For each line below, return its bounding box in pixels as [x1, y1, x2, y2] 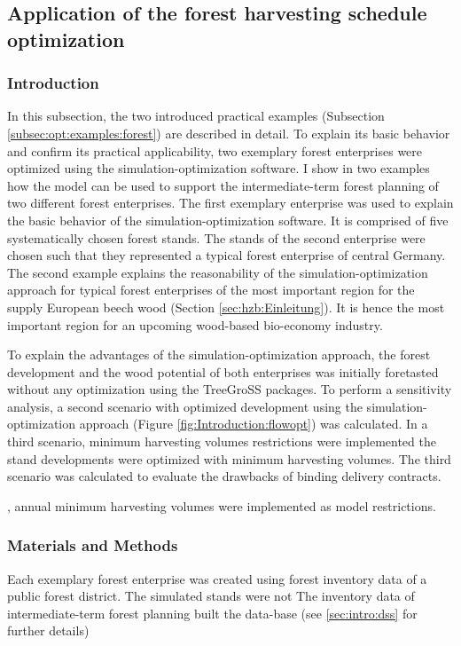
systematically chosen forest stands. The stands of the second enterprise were [7, 228, 426, 247]
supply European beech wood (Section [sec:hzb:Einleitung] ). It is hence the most [7, 297, 445, 316]
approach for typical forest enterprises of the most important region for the [7, 280, 415, 299]
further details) [7, 621, 90, 640]
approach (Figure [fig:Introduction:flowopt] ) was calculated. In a [79, 414, 428, 433]
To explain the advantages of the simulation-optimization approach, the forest [7, 345, 431, 364]
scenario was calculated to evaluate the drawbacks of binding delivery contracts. [7, 467, 441, 485]
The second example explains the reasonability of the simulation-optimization [7, 263, 428, 281]
